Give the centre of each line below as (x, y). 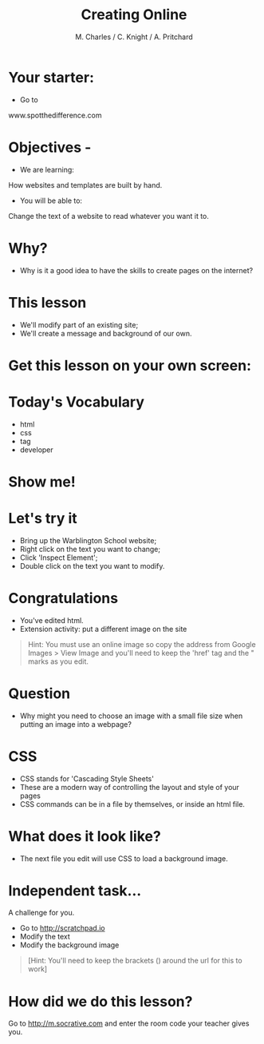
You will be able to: (51, 200)
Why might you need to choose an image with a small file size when (131, 716)
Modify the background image (69, 945)
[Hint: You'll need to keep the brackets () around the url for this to (135, 961)
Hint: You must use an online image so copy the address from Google (142, 644)
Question (39, 693)
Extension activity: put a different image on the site (103, 629)
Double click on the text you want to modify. (92, 566)
